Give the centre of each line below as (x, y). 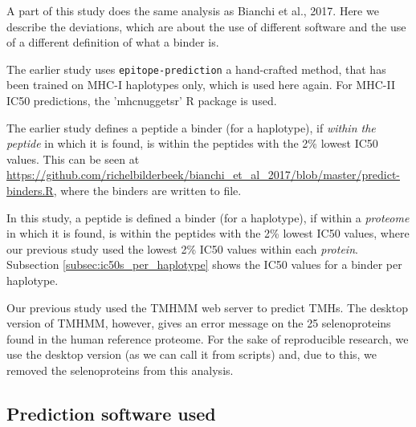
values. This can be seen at (73, 159)
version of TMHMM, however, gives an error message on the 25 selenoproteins (199, 323)
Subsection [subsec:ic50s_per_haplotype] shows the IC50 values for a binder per (204, 264)
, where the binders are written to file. (147, 190)
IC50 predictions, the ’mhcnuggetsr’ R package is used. (142, 101)
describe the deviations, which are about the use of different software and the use (206, 26)
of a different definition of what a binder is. (113, 42)
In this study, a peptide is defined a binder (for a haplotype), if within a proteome (208, 217)
